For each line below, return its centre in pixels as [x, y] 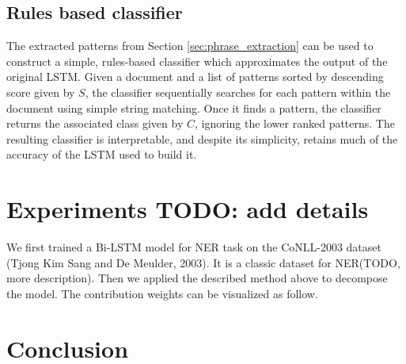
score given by [41, 92]
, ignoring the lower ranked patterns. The [294, 123]
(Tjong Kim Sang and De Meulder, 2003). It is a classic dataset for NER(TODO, [203, 262]
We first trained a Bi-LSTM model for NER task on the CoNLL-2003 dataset [194, 247]
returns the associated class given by [95, 123]
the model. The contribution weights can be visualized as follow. [162, 293]
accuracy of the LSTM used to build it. [102, 154]
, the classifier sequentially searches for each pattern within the [238, 92]
